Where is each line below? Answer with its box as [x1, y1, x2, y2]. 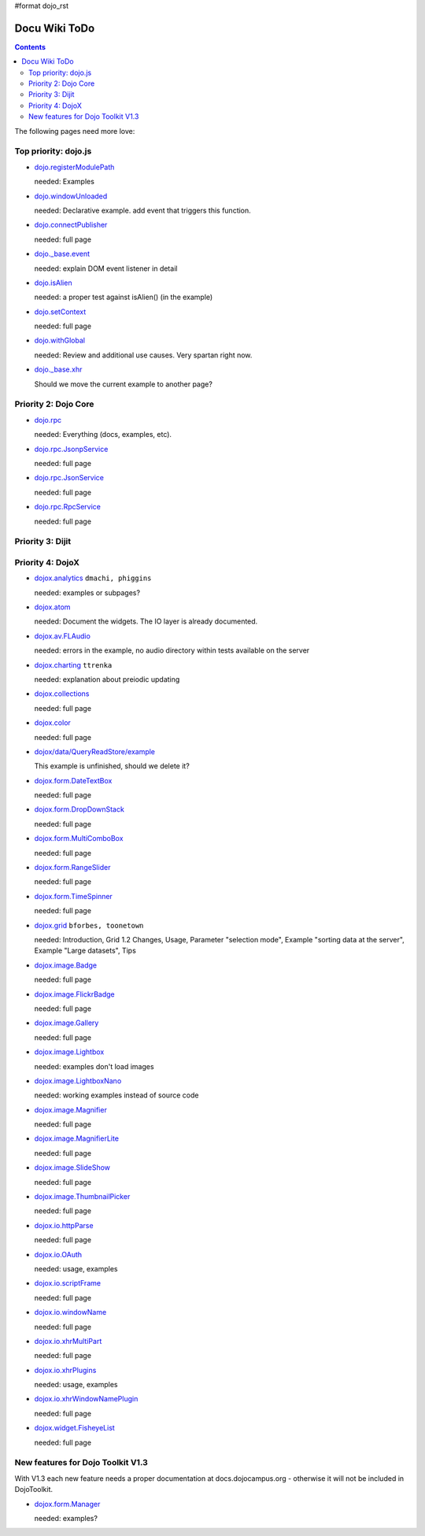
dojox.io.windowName [34, 1308, 107, 1317]
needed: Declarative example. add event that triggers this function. [34, 205, 251, 215]
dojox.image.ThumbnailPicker [34, 1192, 131, 1201]
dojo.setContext [34, 307, 87, 316]
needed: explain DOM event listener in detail [34, 264, 178, 273]
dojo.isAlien [34, 278, 72, 287]
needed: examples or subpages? [34, 587, 141, 598]
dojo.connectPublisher [34, 220, 108, 230]
